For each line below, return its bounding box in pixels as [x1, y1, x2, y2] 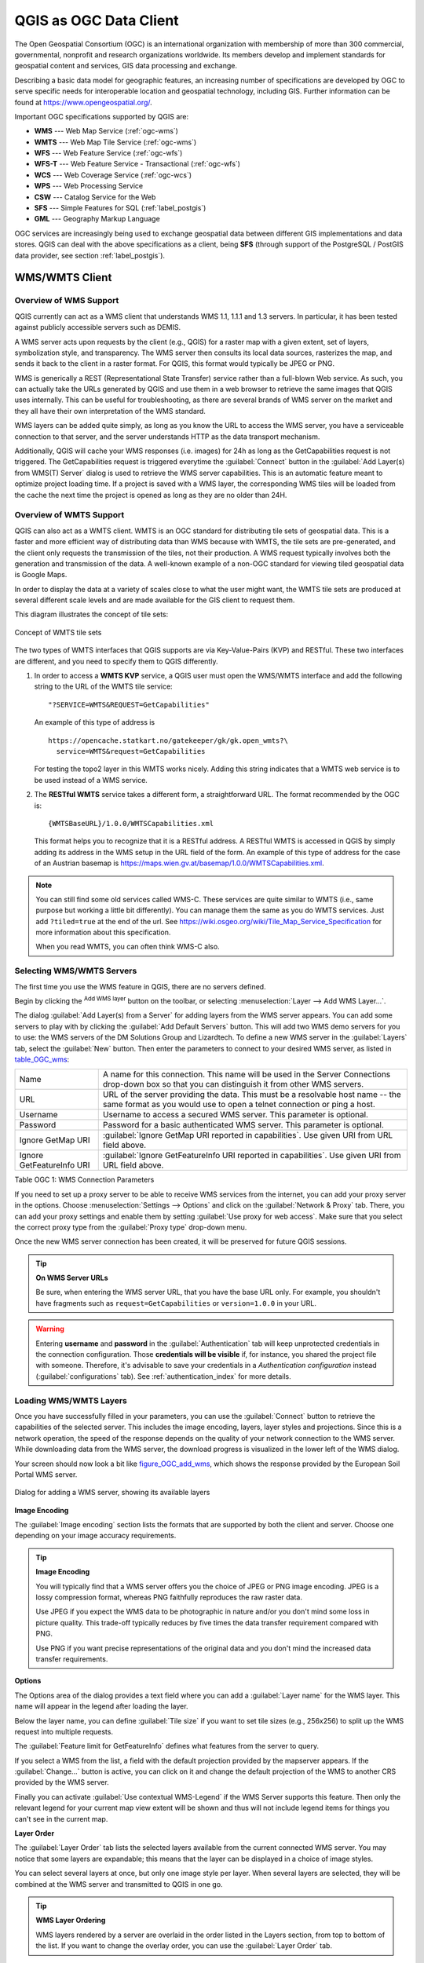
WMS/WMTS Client [14, 271, 112, 284]
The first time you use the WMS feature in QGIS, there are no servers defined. [14, 981, 266, 991]
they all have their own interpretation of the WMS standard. [14, 406, 206, 415]
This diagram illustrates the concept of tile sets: [14, 609, 169, 620]
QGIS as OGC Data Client [14, 12, 180, 29]
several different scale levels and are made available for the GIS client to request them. [14, 595, 295, 605]
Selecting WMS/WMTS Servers [14, 966, 137, 977]
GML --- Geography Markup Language [34, 214, 160, 224]
